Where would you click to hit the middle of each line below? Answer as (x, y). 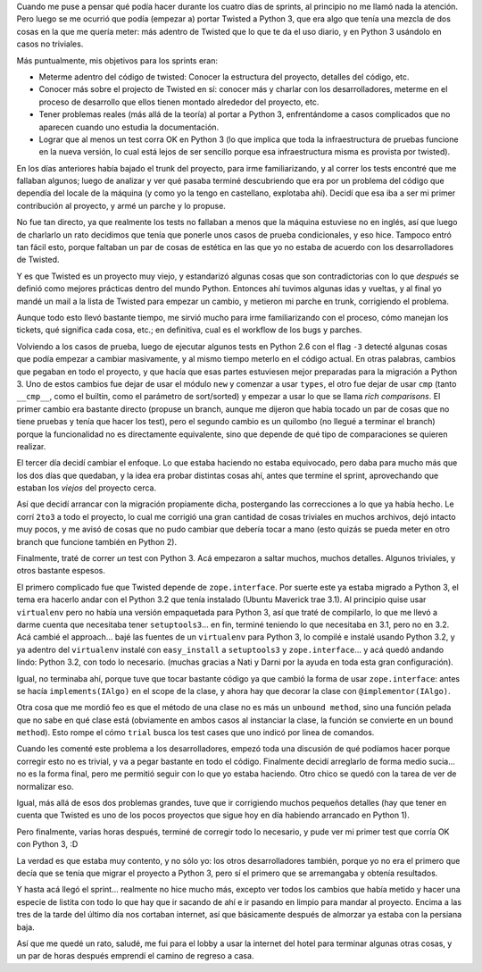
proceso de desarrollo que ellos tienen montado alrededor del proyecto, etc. (179, 102)
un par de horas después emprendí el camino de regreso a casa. (135, 956)
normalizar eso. (45, 786)
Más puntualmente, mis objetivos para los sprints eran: (117, 60)
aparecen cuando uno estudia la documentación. (129, 127)
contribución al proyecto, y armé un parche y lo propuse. (121, 205)
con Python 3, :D (47, 844)
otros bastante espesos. (61, 571)
